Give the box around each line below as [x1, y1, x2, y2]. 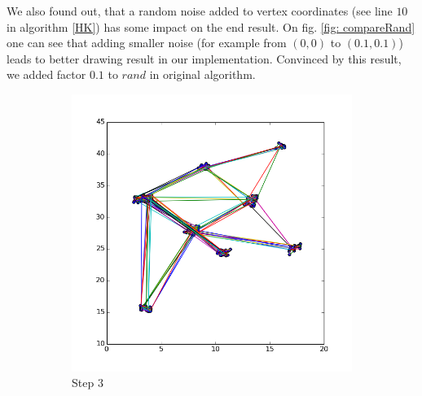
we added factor [7, 66, 86, 83]
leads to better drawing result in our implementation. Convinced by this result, [7, 50, 402, 67]
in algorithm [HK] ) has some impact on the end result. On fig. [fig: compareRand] [7, 18, 415, 35]
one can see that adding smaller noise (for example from [7, 34, 287, 51]
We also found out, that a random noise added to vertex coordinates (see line [7, 2, 393, 19]
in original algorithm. [149, 66, 256, 83]
